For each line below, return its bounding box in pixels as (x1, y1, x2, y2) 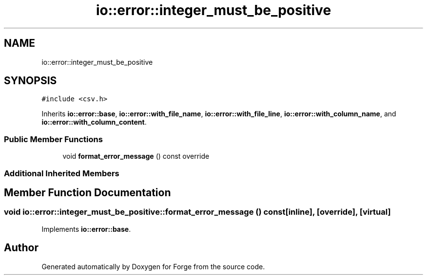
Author (4, 242, 39, 254)
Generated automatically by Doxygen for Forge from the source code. (41, 262, 265, 271)
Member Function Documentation (4, 186, 171, 199)
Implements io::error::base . (41, 224, 131, 233)
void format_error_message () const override (62, 152, 210, 161)
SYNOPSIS (4, 74, 57, 87)
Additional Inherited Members (4, 168, 119, 178)
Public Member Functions (4, 134, 103, 144)
